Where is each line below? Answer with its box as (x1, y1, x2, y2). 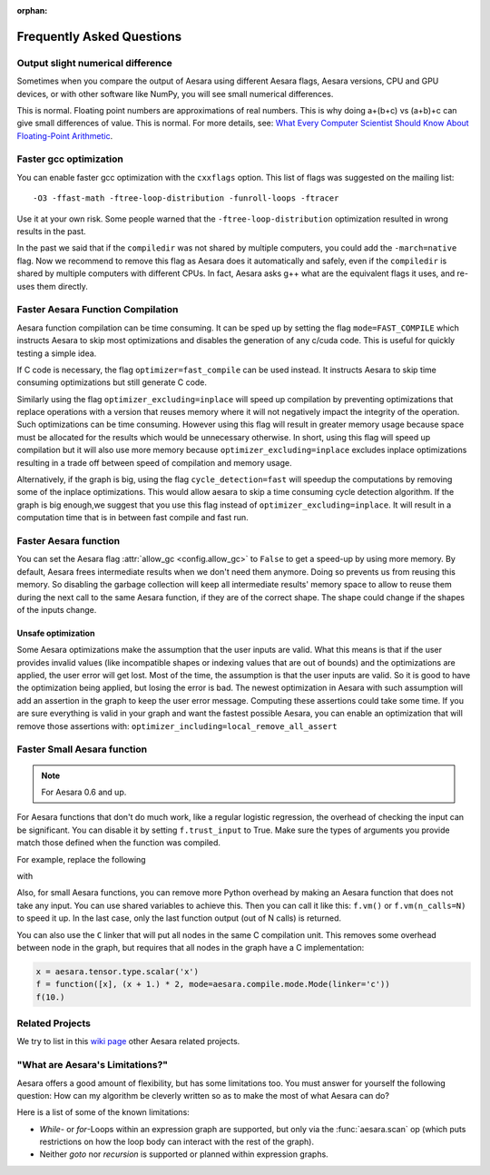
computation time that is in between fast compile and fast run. (16, 512, 249, 523)
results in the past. (16, 226, 86, 237)
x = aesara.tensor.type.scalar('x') (35, 966, 200, 976)
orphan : (16, 5, 48, 15)
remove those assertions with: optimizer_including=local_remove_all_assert (16, 720, 338, 731)
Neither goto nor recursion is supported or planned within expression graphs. (39, 1149, 328, 1160)
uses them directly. (16, 281, 88, 291)
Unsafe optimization (16, 627, 95, 638)
